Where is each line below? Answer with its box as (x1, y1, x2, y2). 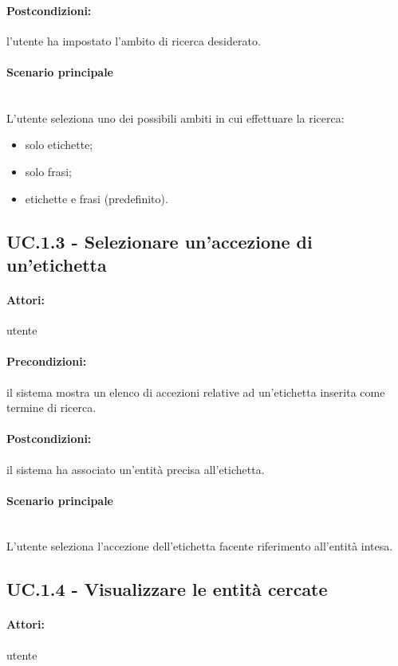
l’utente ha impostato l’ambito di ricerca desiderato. (6, 32, 261, 49)
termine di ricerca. (6, 399, 97, 416)
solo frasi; (25, 163, 72, 179)
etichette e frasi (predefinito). (25, 190, 168, 206)
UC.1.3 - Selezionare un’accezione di (6, 229, 313, 253)
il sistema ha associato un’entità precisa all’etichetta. (6, 460, 265, 477)
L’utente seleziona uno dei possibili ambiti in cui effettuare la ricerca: (6, 109, 345, 126)
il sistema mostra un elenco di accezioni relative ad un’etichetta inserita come (6, 383, 385, 400)
